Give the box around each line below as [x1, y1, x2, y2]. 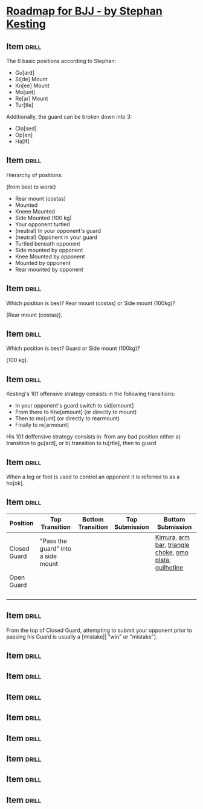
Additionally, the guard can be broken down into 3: [6, 113, 132, 120]
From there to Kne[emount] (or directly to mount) [14, 408, 137, 416]
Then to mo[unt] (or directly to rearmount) [14, 415, 120, 422]
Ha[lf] [14, 138, 30, 145]
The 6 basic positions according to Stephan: [6, 58, 117, 64]
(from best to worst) [6, 183, 56, 190]
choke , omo [155, 548, 189, 556]
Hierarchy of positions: [6, 171, 63, 178]
